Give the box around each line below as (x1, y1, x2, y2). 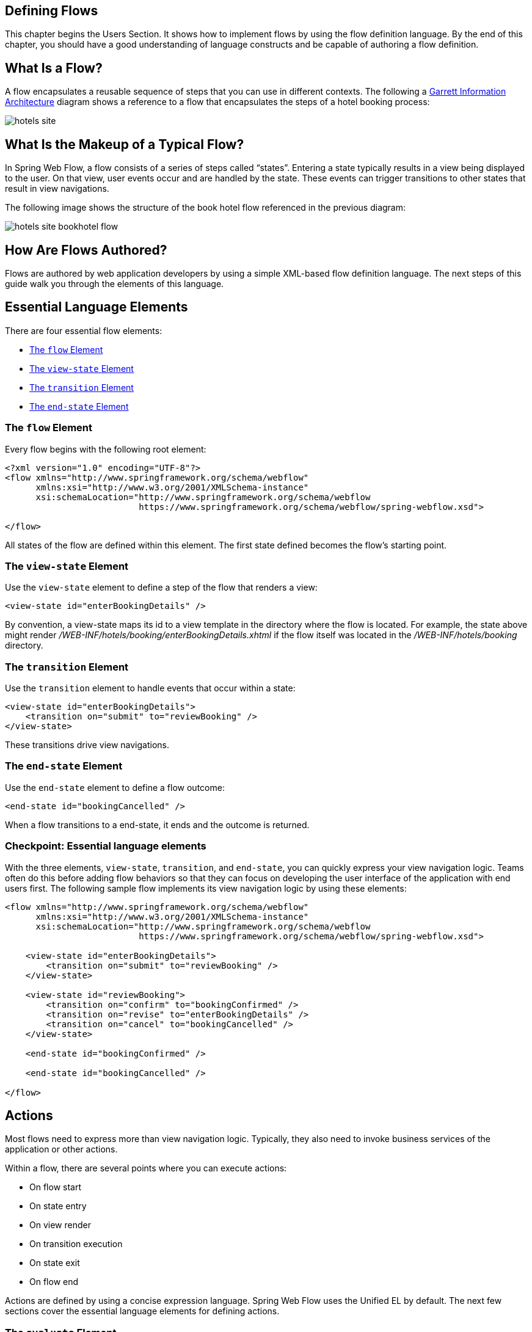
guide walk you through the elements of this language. (5, 278, 224, 289)
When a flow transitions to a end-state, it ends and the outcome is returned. (5, 819, 310, 830)
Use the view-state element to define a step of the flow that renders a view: (5, 582, 318, 593)
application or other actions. (5, 1144, 118, 1155)
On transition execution (29, 1239, 123, 1250)
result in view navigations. (5, 183, 109, 194)
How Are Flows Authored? (5, 242, 167, 258)
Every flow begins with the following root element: (5, 443, 206, 454)
